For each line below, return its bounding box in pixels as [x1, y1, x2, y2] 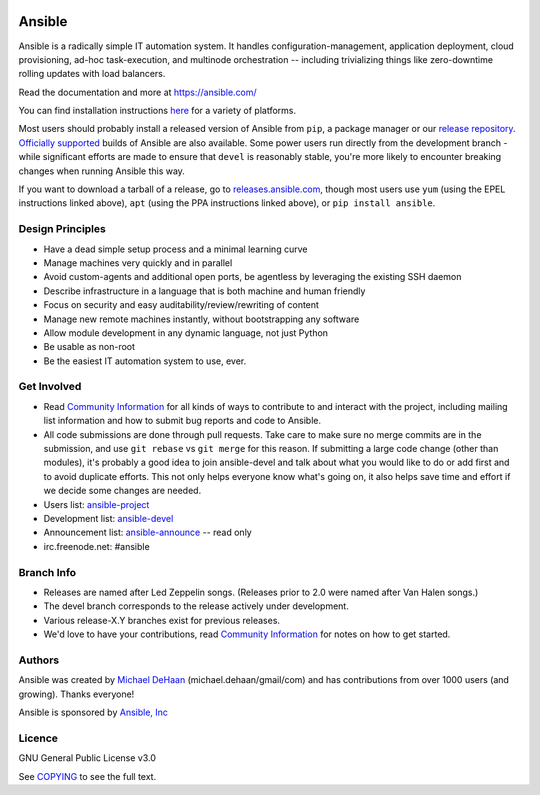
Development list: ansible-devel [43, 512, 174, 524]
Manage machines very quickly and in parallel [43, 256, 233, 269]
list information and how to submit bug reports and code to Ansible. [43, 415, 322, 427]
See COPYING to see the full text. [18, 770, 157, 782]
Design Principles [18, 222, 107, 236]
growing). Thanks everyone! [18, 688, 135, 700]
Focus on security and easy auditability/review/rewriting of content [43, 299, 320, 311]
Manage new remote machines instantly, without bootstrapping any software [43, 313, 360, 325]
